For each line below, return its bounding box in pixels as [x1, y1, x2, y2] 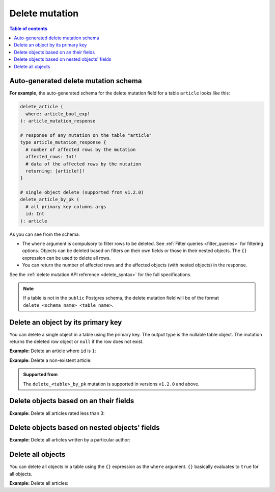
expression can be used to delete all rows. [22, 255, 111, 261]
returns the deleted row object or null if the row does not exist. [9, 338, 144, 345]
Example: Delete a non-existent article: [9, 357, 92, 363]
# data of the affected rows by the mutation [25, 161, 141, 167]
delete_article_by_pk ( [20, 196, 80, 203]
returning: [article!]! [25, 168, 85, 174]
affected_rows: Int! [25, 154, 77, 160]
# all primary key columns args [25, 204, 106, 209]
